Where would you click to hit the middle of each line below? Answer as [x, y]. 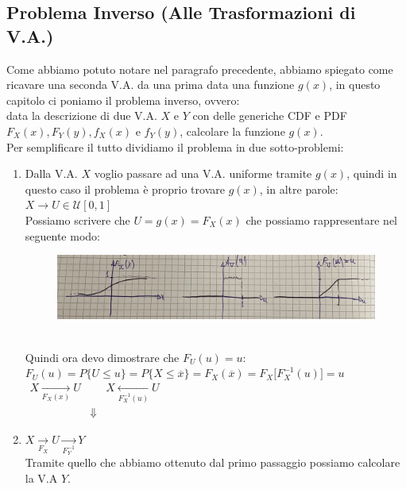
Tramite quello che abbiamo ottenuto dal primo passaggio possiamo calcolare [213, 462]
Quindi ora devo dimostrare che [102, 357]
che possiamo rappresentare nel [321, 219]
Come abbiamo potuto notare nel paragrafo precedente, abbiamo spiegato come [200, 69]
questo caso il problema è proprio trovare [125, 189]
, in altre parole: [299, 189]
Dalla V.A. [51, 173]
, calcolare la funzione [232, 131]
